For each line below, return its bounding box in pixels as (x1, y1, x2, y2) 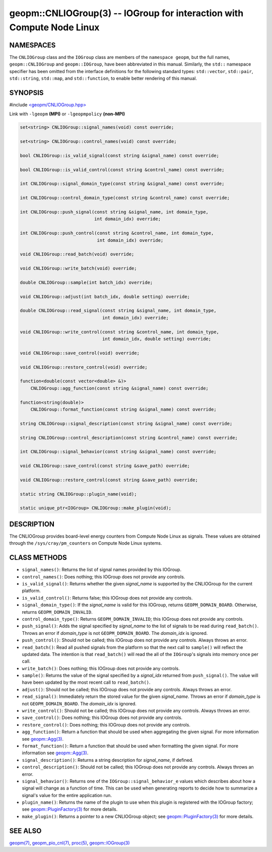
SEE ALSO (9, 826, 42, 835)
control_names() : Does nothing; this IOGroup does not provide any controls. (22, 573, 185, 579)
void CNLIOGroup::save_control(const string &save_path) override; (20, 463, 190, 469)
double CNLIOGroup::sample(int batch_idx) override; (20, 280, 153, 285)
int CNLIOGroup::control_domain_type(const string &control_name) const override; (20, 195, 230, 201)
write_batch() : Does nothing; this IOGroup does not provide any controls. (22, 665, 180, 671)
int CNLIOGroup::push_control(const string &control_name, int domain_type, (20, 230, 214, 236)
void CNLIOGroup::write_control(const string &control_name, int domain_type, (20, 329, 219, 335)
